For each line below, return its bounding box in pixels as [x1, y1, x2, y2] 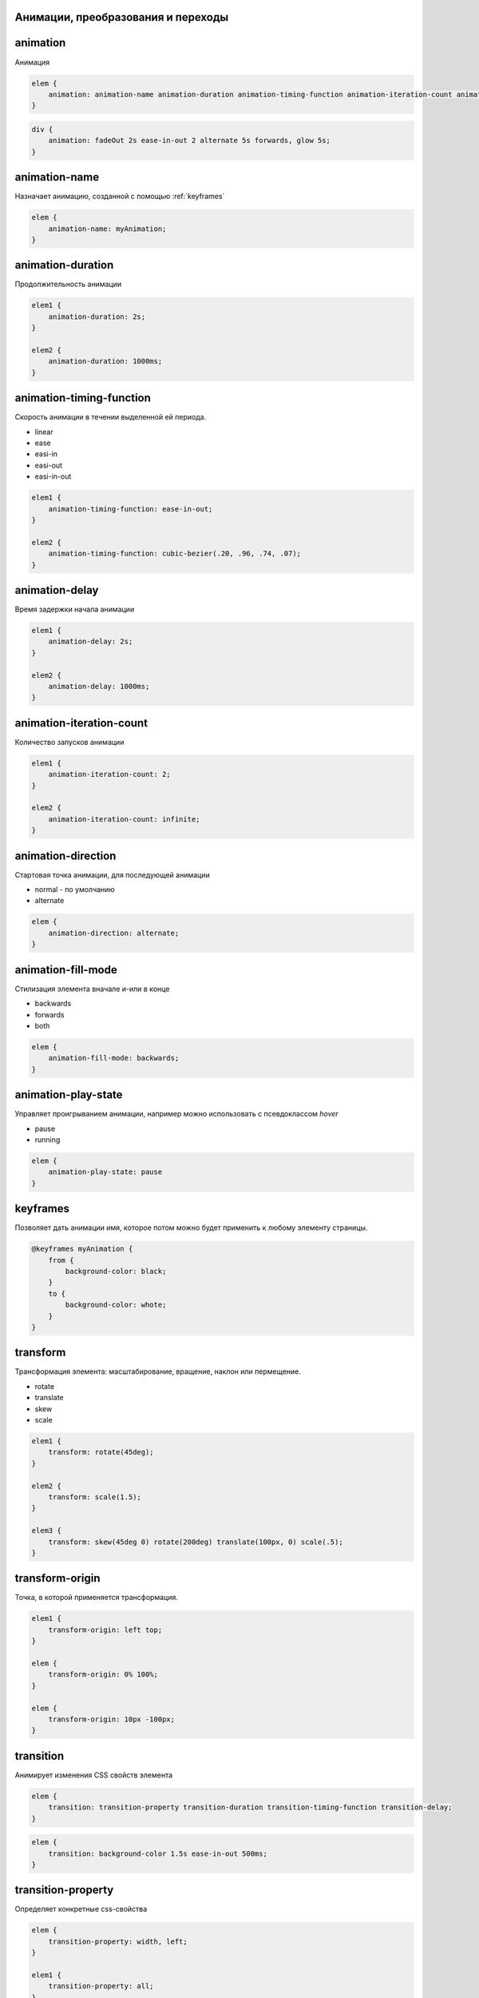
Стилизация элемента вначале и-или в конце [14, 984, 170, 993]
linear [34, 427, 53, 436]
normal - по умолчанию [34, 885, 115, 894]
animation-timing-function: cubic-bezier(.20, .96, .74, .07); [48, 549, 302, 559]
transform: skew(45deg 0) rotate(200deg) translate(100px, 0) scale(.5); [48, 1537, 343, 1546]
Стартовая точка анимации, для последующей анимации [14, 870, 211, 879]
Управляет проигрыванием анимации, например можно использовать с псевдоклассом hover [14, 1109, 338, 1119]
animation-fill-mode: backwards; [48, 1053, 180, 1063]
